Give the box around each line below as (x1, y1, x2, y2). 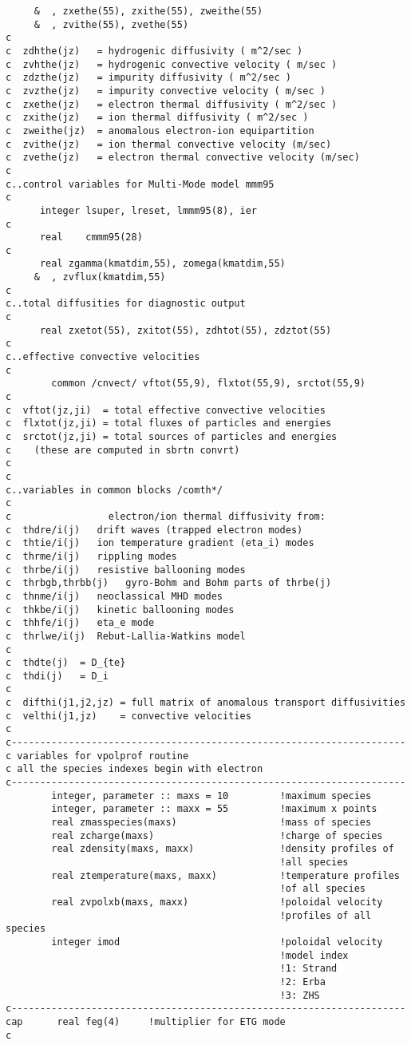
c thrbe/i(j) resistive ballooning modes (6, 564, 246, 576)
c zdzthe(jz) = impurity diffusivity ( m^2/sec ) (6, 72, 291, 84)
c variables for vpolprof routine (6, 750, 189, 762)
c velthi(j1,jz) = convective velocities (6, 710, 251, 722)
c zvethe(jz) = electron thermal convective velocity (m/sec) (6, 152, 360, 164)
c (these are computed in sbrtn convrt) (6, 444, 240, 456)
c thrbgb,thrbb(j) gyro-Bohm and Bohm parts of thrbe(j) (6, 577, 332, 589)
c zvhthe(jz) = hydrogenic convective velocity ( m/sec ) (6, 58, 338, 70)
